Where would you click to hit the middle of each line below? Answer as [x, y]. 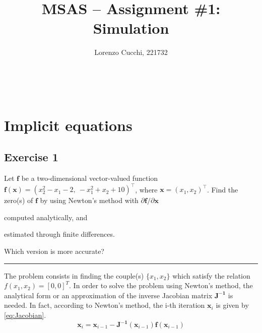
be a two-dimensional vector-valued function [90, 178]
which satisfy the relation [211, 275]
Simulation [131, 28]
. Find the [222, 189]
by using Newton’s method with [89, 200]
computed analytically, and [46, 217]
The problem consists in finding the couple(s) [74, 275]
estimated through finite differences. [59, 234]
